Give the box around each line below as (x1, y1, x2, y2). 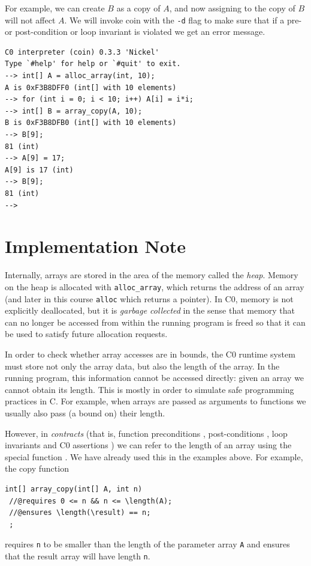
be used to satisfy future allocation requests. (5, 327, 168, 340)
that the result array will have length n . (5, 549, 150, 562)
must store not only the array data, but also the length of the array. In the (5, 359, 280, 372)
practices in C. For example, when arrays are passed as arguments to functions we (5, 395, 306, 407)
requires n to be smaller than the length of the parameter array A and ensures (5, 538, 290, 550)
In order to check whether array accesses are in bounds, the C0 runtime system (5, 347, 295, 360)
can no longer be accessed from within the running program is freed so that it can (5, 315, 306, 328)
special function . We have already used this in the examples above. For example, (5, 450, 303, 463)
